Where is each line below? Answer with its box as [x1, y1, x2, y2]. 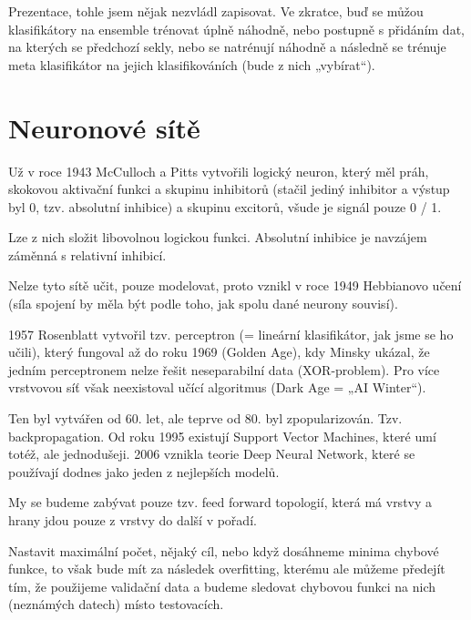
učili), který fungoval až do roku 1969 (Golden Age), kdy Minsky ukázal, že [8, 342, 430, 361]
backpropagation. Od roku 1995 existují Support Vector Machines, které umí [8, 426, 436, 445]
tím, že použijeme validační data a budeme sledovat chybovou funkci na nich [8, 576, 436, 595]
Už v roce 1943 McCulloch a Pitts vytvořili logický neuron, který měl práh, [8, 161, 429, 180]
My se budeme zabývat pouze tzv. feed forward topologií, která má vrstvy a [8, 493, 433, 512]
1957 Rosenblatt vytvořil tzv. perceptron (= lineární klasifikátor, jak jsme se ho [8, 324, 454, 343]
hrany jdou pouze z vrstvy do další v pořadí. [8, 511, 257, 529]
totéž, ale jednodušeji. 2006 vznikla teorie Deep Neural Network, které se [8, 444, 415, 463]
